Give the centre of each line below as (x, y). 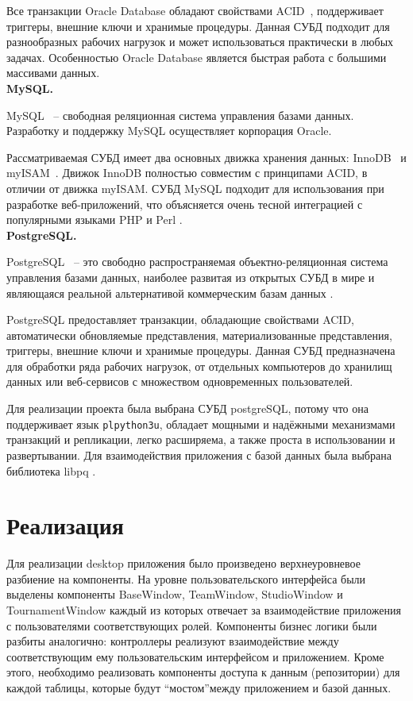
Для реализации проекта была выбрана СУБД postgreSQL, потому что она (187, 408)
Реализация (65, 525)
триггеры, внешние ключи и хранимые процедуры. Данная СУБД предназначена (201, 350)
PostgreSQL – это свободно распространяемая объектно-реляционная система (197, 262)
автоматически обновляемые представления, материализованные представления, (199, 335)
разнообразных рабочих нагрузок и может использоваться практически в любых (200, 42)
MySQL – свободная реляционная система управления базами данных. (180, 115)
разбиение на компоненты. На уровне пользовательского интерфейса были (186, 578)
